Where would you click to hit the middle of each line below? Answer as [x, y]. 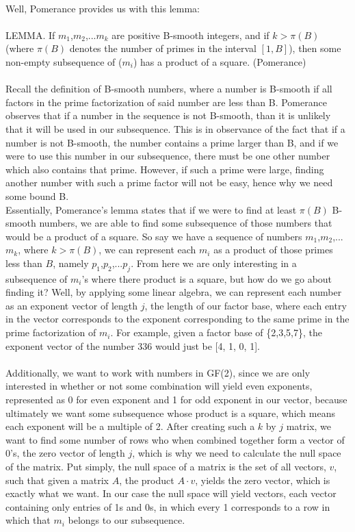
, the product [147, 480]
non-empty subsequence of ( [64, 61]
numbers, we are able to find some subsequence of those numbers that [186, 223]
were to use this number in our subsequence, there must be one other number [168, 156]
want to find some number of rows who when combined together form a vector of [175, 439]
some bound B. [37, 195]
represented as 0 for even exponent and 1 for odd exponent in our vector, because [176, 400]
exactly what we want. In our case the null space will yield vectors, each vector [171, 493]
